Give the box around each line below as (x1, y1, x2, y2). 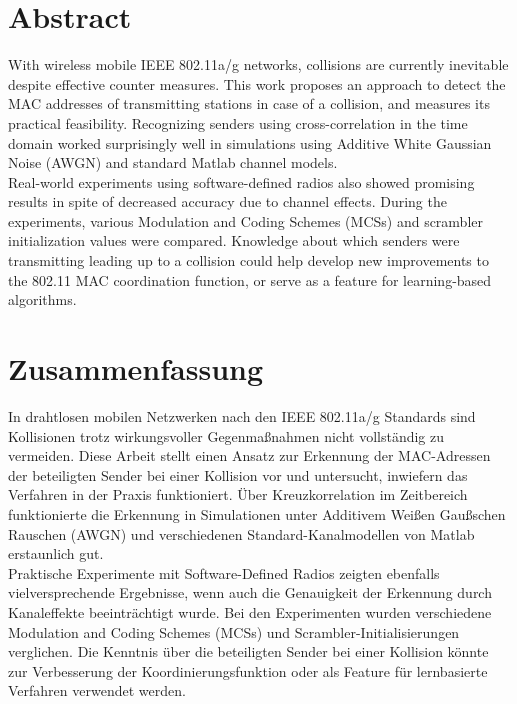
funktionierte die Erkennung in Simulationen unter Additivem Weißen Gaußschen (8, 503, 506, 524)
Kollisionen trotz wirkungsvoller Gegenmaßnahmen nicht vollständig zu (8, 425, 445, 446)
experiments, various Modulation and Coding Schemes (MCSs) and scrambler (8, 210, 484, 231)
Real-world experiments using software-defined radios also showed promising (8, 171, 475, 192)
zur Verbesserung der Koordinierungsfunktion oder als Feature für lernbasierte (8, 660, 488, 681)
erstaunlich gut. (8, 543, 104, 564)
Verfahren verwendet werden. (8, 680, 186, 701)
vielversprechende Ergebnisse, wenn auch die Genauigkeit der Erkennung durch (8, 582, 492, 603)
